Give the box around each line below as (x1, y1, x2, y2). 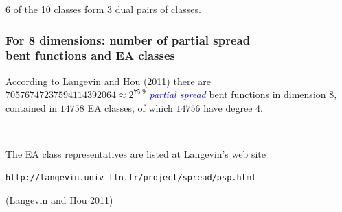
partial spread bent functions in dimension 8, (149, 87, 337, 102)
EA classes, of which (87, 100, 173, 115)
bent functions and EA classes (5, 47, 175, 64)
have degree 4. (203, 100, 263, 115)
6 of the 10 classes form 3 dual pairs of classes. (5, 2, 201, 16)
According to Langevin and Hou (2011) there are (5, 73, 211, 88)
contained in (5, 100, 58, 115)
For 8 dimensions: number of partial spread (5, 31, 251, 48)
